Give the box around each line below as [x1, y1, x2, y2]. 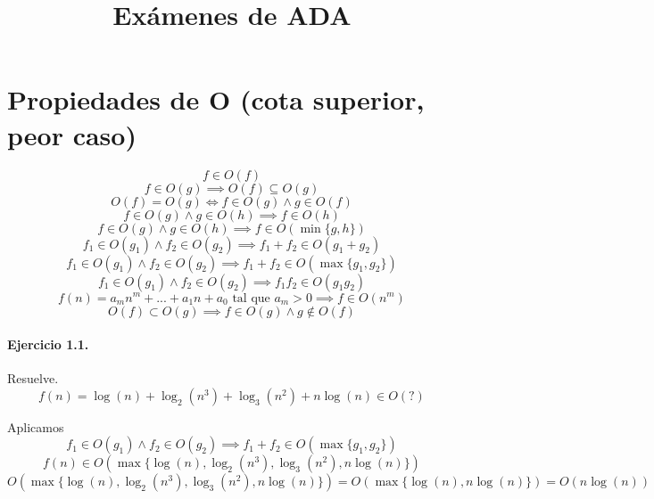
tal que [232, 291, 270, 305]
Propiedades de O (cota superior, [7, 81, 425, 118]
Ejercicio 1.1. [7, 335, 89, 354]
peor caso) [7, 116, 137, 152]
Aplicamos [7, 417, 64, 436]
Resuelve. [7, 369, 59, 388]
